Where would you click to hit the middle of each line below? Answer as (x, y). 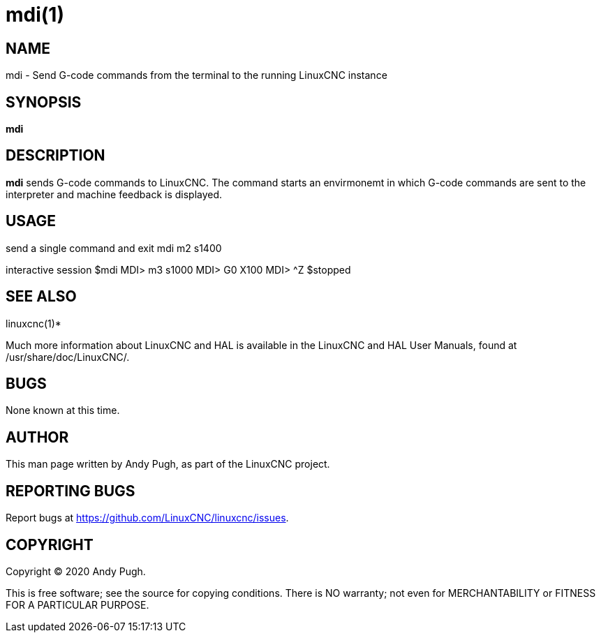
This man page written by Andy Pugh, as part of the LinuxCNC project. (168, 464)
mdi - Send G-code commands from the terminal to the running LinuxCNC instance (196, 75)
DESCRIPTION (55, 156)
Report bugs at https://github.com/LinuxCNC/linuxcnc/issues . (147, 518)
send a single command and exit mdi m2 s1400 (114, 248)
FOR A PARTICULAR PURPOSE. (77, 604)
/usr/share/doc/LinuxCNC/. (68, 357)
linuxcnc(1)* (34, 323)
